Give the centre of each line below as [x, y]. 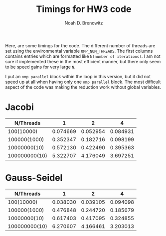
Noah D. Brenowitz [84, 23]
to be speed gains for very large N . [40, 67]
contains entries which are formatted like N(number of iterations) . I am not [83, 56]
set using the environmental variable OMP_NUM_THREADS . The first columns [79, 51]
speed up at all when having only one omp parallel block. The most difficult [83, 82]
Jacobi [19, 107]
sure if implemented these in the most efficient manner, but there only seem [83, 61]
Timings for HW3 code [84, 9]
